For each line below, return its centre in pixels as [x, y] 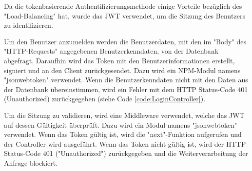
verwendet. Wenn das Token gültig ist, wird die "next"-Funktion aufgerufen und [123, 134]
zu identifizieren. [29, 25]
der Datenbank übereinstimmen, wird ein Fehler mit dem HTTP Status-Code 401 [126, 89]
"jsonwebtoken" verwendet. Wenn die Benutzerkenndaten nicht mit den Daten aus [126, 80]
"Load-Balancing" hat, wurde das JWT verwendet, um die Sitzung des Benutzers [125, 15]
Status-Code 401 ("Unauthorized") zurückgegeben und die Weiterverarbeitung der [126, 153]
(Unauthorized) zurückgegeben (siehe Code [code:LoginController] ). [105, 99]
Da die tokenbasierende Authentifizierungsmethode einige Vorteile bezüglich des [123, 6]
